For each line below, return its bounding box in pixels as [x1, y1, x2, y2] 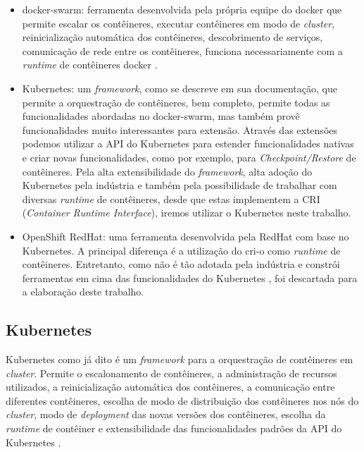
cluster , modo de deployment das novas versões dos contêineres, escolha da [6, 407, 326, 422]
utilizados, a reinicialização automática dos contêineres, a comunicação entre [6, 379, 335, 394]
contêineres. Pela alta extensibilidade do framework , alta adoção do [22, 164, 313, 178]
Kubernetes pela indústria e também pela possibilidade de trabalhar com [22, 178, 337, 193]
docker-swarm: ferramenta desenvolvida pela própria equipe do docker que [22, 2, 342, 16]
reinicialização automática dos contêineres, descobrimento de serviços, [22, 30, 323, 44]
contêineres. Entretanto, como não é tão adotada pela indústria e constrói [22, 257, 340, 271]
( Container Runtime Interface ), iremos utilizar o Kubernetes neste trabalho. [22, 205, 351, 220]
